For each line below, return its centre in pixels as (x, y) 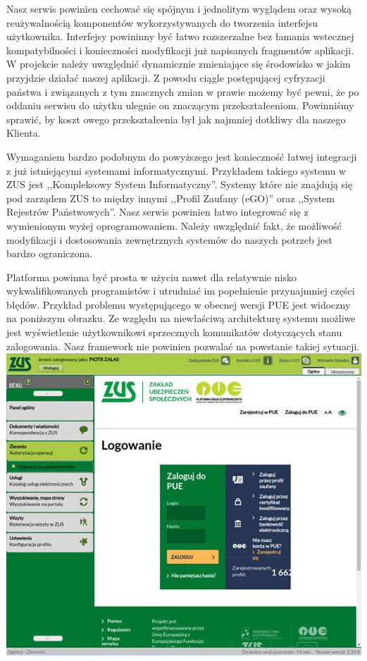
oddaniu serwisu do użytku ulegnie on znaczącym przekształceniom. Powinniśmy (180, 105)
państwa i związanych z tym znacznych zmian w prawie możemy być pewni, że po (183, 91)
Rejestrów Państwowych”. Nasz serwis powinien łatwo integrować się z (157, 212)
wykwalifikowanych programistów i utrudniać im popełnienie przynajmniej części (181, 291)
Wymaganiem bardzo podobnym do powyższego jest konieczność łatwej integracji (182, 156)
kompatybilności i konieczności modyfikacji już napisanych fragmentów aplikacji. (180, 50)
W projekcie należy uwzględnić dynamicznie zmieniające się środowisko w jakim (179, 64)
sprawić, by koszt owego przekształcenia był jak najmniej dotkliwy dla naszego (176, 119)
